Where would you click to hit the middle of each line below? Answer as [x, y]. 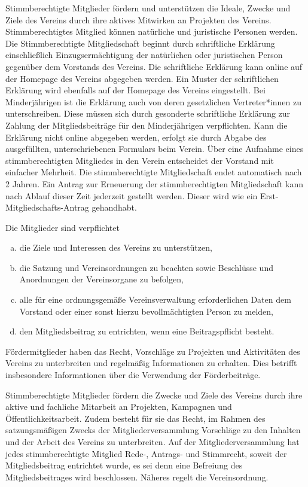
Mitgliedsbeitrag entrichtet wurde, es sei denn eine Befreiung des [124, 465]
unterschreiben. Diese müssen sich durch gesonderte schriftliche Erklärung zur [148, 113]
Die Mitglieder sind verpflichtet [62, 227]
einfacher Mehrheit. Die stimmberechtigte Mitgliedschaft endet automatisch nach [154, 172]
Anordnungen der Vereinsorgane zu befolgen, [101, 279]
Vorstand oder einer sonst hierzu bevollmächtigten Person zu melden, [146, 311]
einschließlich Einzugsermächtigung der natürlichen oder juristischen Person [144, 55]
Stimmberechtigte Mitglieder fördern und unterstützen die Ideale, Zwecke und [148, 8]
